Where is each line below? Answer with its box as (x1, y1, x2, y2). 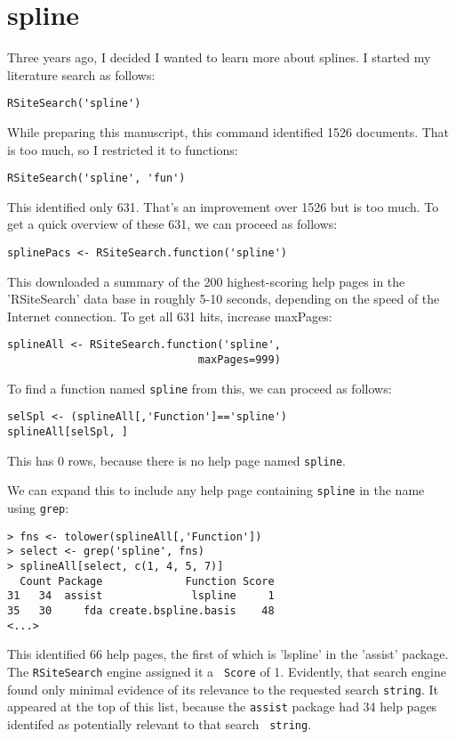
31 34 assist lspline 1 (7, 589, 275, 603)
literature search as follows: (7, 65, 156, 84)
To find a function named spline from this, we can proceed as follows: (7, 378, 392, 397)
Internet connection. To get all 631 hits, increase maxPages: (7, 306, 332, 325)
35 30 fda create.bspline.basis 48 (7, 604, 275, 617)
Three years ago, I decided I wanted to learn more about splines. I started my (7, 48, 431, 67)
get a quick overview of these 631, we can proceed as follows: (7, 215, 338, 233)
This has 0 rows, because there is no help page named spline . (7, 451, 346, 469)
